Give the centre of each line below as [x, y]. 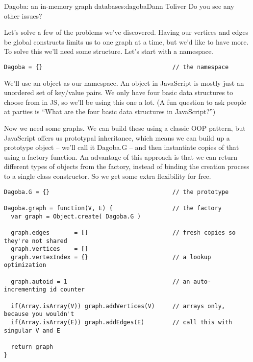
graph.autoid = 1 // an [101, 281]
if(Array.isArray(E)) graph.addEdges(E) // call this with [122, 323]
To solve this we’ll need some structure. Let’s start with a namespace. [109, 51]
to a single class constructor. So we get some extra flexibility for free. [108, 176]
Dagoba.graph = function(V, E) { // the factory [113, 208]
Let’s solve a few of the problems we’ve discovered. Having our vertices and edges [126, 32]
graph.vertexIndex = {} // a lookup [111, 257]
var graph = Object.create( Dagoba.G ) [76, 216]
